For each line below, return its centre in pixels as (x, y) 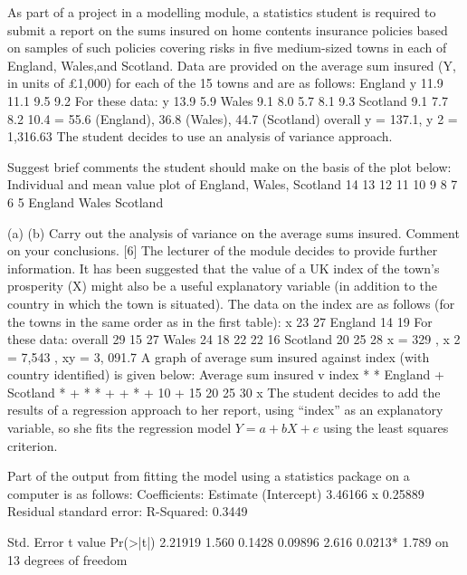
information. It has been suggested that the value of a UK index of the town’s (224, 268)
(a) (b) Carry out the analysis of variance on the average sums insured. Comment (233, 232)
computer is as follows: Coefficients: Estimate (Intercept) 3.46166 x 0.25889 (216, 493)
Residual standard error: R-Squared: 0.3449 (128, 511)
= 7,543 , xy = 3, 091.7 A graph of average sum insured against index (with (219, 356)
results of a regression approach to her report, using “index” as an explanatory (225, 410)
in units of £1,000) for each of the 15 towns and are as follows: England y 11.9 (225, 83)
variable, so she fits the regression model (119, 428)
